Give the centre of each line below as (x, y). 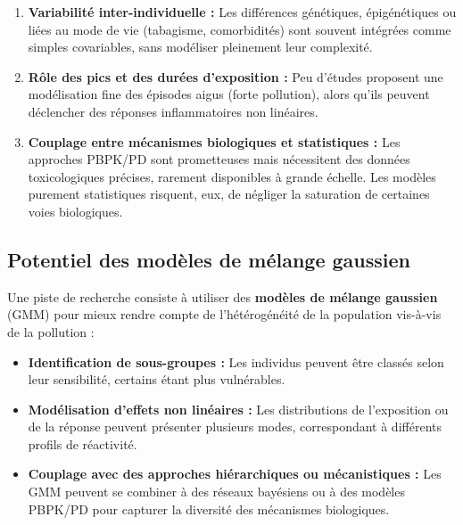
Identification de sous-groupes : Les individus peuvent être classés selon (236, 361)
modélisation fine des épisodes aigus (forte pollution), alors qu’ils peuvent (229, 94)
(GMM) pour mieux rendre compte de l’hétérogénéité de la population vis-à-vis (224, 314)
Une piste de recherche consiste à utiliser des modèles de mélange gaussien (223, 296)
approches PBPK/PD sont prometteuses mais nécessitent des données (219, 159)
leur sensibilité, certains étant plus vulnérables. (157, 379)
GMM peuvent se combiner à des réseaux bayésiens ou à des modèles (216, 492)
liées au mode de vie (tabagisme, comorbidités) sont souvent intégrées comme (240, 29)
